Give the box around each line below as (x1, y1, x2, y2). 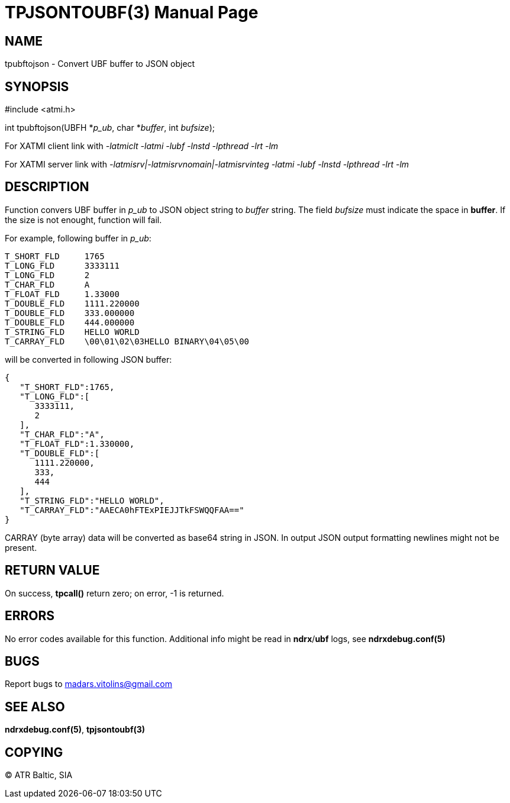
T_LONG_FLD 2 (5, 270, 90, 280)
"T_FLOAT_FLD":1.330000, (20, 438, 135, 449)
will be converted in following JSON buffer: (5, 354, 172, 365)
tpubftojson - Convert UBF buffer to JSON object (5, 59, 195, 69)
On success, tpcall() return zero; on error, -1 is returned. (5, 588, 224, 598)
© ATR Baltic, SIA (5, 770, 73, 781)
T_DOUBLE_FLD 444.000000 (5, 317, 135, 327)
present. (5, 542, 37, 553)
